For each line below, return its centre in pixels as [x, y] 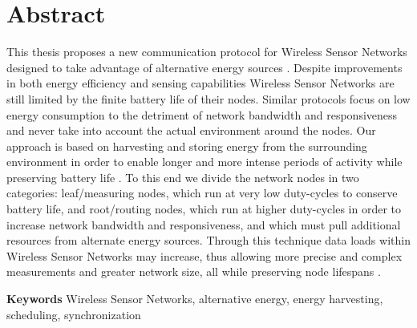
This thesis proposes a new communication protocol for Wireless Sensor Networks [207, 52]
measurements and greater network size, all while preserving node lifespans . [194, 271]
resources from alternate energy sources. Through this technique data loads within [208, 240]
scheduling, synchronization [74, 314]
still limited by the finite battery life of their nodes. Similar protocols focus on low [208, 98]
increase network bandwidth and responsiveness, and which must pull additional [204, 224]
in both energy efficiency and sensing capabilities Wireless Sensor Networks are [200, 83]
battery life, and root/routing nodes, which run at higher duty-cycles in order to [204, 209]
